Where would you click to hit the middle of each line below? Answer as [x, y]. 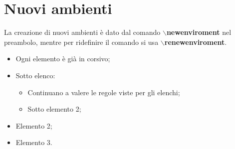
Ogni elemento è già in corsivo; [63, 59]
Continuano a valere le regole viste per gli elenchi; [104, 92]
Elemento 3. [34, 142]
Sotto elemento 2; [54, 109]
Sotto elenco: [35, 75]
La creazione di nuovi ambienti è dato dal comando [82, 32]
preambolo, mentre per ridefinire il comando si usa [81, 42]
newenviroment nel [199, 32]
